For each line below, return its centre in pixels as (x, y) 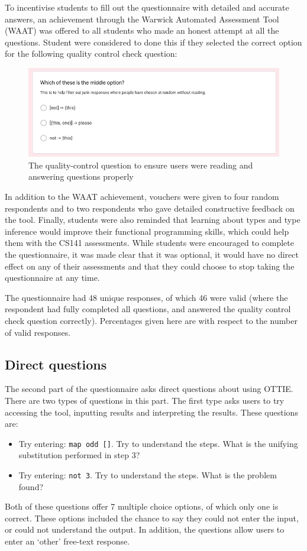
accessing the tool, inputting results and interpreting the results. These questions (151, 412)
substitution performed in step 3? (79, 455)
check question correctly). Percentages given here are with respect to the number (151, 320)
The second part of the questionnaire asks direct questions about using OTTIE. (149, 389)
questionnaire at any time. (52, 278)
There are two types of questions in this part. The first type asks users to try (145, 400)
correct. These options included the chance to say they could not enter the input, (152, 518)
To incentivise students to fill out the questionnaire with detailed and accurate (147, 7)
